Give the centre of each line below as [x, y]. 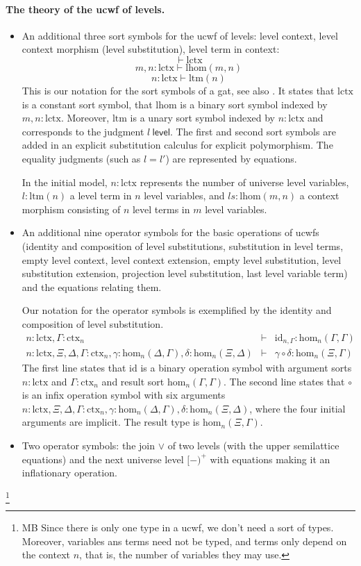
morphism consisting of [71, 209]
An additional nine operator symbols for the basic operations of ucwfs [170, 232]
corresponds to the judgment [83, 131]
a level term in [101, 195]
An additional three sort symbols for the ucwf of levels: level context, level [180, 35]
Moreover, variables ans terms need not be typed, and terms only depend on [184, 541]
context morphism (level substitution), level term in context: [151, 49]
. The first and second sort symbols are [253, 131]
